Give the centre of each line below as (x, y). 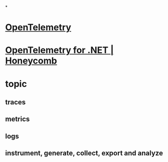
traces (16, 102)
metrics (18, 119)
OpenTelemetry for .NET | (59, 50)
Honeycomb (31, 61)
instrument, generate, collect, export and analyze (84, 153)
